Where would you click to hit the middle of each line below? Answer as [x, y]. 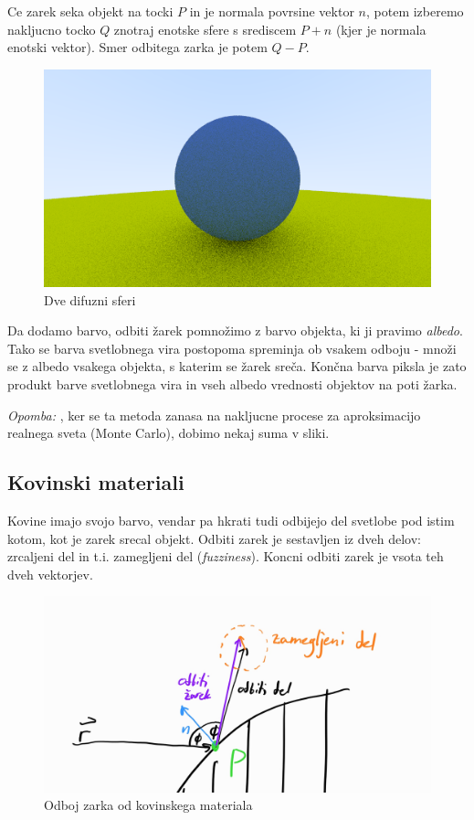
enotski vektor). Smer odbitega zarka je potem [137, 47]
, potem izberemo [415, 11]
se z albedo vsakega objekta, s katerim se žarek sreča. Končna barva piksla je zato [237, 366]
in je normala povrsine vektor [272, 11]
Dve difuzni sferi [90, 299]
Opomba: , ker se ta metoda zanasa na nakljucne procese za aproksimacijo [214, 415]
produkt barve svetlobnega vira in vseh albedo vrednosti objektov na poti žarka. [232, 384]
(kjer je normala [381, 29]
